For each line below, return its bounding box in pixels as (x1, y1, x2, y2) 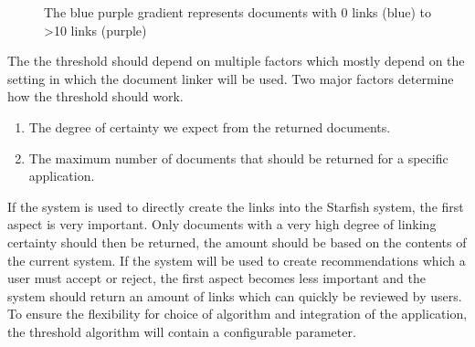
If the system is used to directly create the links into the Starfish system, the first (7, 196, 464, 216)
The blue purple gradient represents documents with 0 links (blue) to (44, 3, 431, 21)
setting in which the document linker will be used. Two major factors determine (7, 68, 454, 88)
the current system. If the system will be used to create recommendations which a (7, 250, 466, 269)
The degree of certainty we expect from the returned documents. (28, 117, 391, 136)
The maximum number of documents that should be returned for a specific (28, 148, 449, 167)
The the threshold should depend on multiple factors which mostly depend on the (7, 51, 465, 70)
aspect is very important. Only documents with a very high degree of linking (7, 215, 437, 234)
